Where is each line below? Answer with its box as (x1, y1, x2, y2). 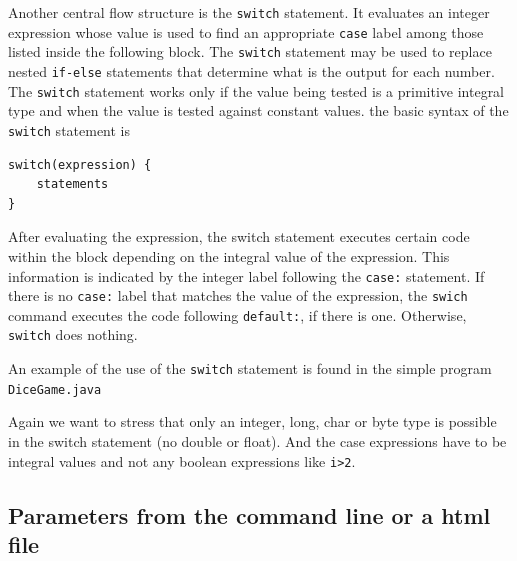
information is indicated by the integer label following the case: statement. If (8, 265, 485, 286)
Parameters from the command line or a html (8, 499, 491, 530)
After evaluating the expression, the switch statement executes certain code (8, 226, 470, 247)
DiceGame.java (8, 382, 102, 397)
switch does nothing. (8, 324, 138, 345)
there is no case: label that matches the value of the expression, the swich (8, 285, 468, 306)
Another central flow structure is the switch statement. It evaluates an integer (8, 2, 490, 22)
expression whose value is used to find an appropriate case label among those (8, 21, 484, 42)
